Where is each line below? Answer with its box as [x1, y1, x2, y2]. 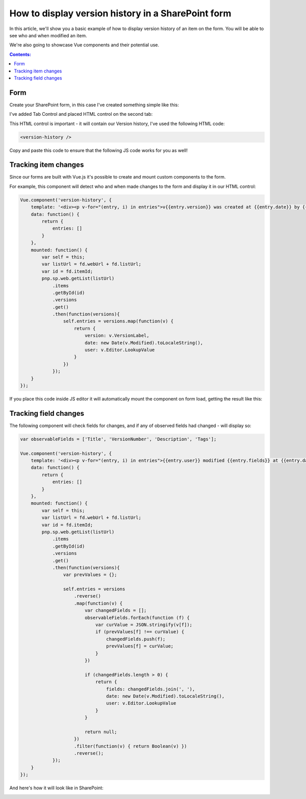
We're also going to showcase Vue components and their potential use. [9, 42, 160, 48]
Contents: [9, 51, 32, 57]
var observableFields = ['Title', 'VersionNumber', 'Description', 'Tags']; [20, 436, 217, 442]
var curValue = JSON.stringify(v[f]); [95, 622, 193, 628]
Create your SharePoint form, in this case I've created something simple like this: [9, 102, 180, 108]
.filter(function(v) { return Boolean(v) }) [74, 743, 187, 749]
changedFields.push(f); [106, 636, 166, 642]
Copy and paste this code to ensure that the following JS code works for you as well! [9, 147, 188, 153]
